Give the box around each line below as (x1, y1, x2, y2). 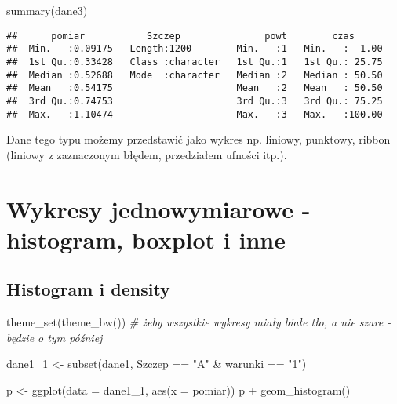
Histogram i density (6, 277, 170, 301)
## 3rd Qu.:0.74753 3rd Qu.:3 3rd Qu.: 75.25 (6, 95, 383, 107)
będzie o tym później (6, 329, 103, 345)
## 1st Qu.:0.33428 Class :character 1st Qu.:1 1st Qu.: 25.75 (6, 56, 383, 67)
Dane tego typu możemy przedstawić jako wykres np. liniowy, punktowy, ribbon (6, 131, 391, 147)
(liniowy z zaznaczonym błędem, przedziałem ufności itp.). (6, 146, 287, 162)
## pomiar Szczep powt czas (6, 30, 355, 42)
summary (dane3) (6, 2, 88, 18)
